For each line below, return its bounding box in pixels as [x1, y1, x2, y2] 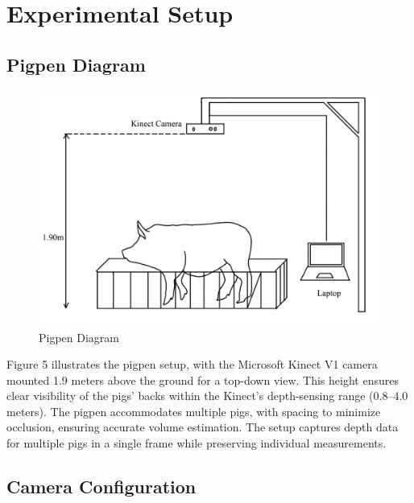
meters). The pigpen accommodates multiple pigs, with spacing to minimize [6, 402, 381, 419]
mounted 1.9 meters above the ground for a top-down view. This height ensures [6, 371, 399, 388]
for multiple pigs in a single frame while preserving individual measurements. [6, 435, 387, 451]
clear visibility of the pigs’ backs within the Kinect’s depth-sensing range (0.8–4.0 [6, 387, 408, 404]
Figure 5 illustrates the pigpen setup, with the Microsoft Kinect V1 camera [6, 356, 378, 373]
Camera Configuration [6, 474, 197, 499]
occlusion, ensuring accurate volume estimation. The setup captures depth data [6, 418, 399, 435]
